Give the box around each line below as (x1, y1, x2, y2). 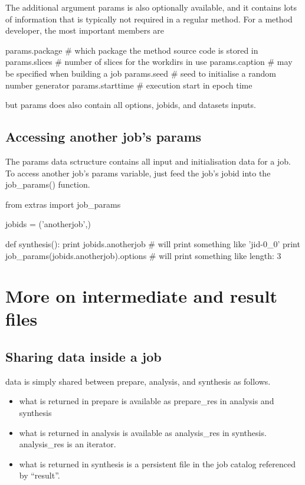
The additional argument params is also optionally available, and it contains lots (5, 1, 297, 13)
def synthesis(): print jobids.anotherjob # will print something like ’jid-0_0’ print (5, 237, 300, 250)
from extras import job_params (5, 198, 121, 210)
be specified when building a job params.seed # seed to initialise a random (5, 67, 276, 79)
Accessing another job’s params (5, 127, 202, 146)
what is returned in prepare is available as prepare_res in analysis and (19, 395, 274, 407)
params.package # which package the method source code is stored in (5, 44, 258, 56)
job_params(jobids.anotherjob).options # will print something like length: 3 (5, 249, 281, 261)
